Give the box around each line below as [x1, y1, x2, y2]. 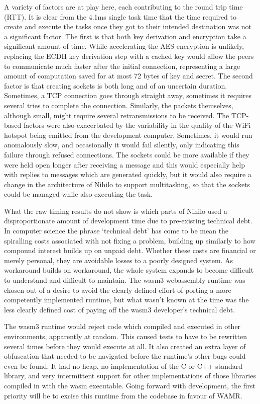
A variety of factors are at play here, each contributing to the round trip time [4, 2, 243, 12]
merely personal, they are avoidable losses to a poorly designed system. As [4, 255, 233, 265]
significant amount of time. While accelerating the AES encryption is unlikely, [4, 41, 244, 51]
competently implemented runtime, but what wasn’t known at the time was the [4, 294, 249, 305]
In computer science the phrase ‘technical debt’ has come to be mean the [4, 225, 229, 236]
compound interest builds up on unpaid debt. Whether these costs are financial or [4, 245, 256, 256]
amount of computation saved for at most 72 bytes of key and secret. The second [4, 70, 253, 81]
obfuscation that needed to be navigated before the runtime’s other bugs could [4, 351, 246, 361]
